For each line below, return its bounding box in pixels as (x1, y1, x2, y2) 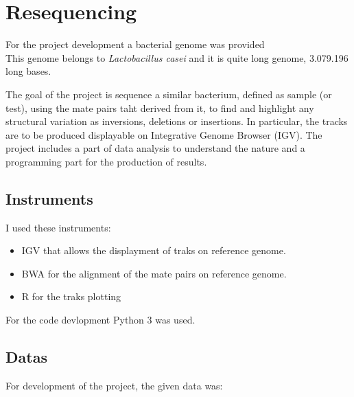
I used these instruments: (5, 220, 111, 234)
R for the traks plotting (21, 289, 121, 304)
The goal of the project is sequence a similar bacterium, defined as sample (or (5, 87, 332, 101)
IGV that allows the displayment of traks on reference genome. (21, 243, 286, 258)
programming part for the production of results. (5, 154, 207, 168)
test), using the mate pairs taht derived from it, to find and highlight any (5, 100, 314, 115)
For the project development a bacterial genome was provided (5, 37, 265, 52)
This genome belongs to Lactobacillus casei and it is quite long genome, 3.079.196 (5, 50, 349, 65)
